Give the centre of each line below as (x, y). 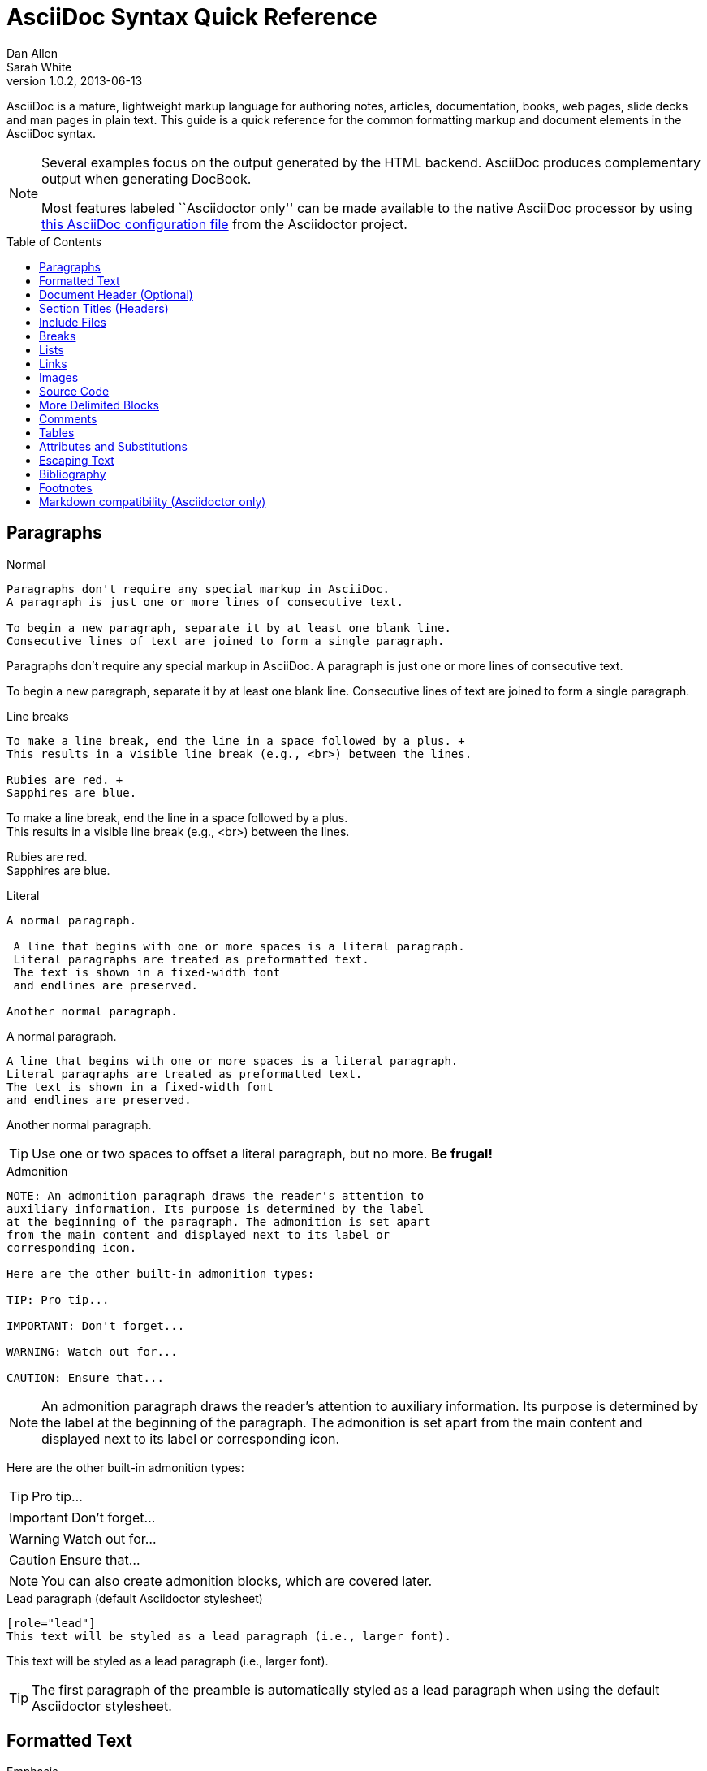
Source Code (74, 391)
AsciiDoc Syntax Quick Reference (192, 17)
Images (59, 377)
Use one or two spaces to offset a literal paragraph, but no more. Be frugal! (262, 1153)
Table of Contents (54, 241)
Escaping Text (77, 460)
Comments (68, 418)
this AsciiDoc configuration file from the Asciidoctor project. (224, 224)
